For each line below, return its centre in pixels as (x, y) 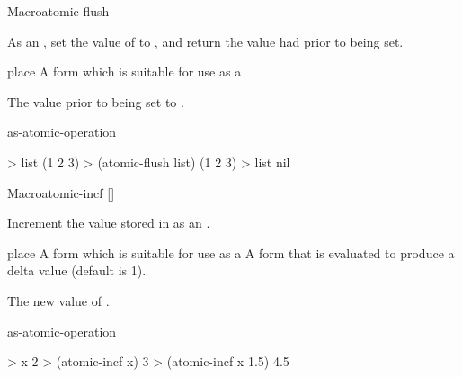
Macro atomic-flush (58, 11)
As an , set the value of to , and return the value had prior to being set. (205, 41)
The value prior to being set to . (96, 101)
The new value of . (58, 300)
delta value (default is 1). (77, 270)
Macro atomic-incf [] (61, 192)
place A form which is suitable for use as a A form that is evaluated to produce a (231, 252)
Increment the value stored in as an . (109, 223)
